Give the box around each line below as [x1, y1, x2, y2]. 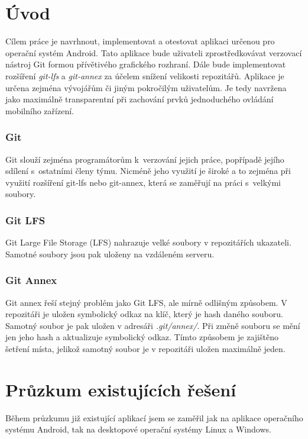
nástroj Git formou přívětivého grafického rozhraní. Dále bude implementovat [5, 58, 286, 70]
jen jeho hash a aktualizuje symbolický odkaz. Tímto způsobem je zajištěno [5, 331, 278, 343]
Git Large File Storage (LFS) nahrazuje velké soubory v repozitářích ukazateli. [5, 236, 291, 248]
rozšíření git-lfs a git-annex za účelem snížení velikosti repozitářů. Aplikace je [5, 69, 284, 82]
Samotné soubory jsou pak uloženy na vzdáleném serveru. [5, 247, 215, 260]
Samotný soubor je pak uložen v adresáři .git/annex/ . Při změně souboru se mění [5, 319, 300, 331]
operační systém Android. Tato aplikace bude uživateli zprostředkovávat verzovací [5, 46, 302, 59]
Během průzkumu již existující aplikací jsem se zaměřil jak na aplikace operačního [5, 411, 303, 424]
